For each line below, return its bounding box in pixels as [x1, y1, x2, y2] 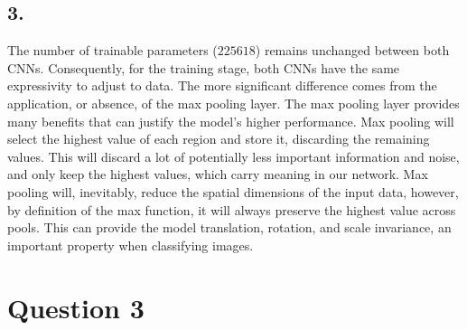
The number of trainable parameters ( [7, 41, 218, 60]
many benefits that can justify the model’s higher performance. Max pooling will [7, 111, 454, 130]
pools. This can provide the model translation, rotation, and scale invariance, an [7, 218, 452, 237]
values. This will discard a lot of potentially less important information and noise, [7, 146, 460, 165]
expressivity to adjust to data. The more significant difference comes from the [7, 76, 437, 95]
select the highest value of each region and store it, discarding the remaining [7, 129, 430, 148]
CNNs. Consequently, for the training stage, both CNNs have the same [7, 58, 400, 77]
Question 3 [7, 288, 145, 325]
